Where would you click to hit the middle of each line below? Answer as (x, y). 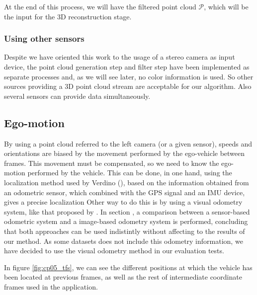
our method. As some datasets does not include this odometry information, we (124, 241)
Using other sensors (44, 38)
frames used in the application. (51, 286)
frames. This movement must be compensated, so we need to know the (112, 163)
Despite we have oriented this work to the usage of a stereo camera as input (120, 57)
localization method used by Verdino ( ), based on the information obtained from (127, 182)
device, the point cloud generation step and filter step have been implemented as (127, 67)
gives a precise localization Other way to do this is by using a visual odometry (123, 202)
